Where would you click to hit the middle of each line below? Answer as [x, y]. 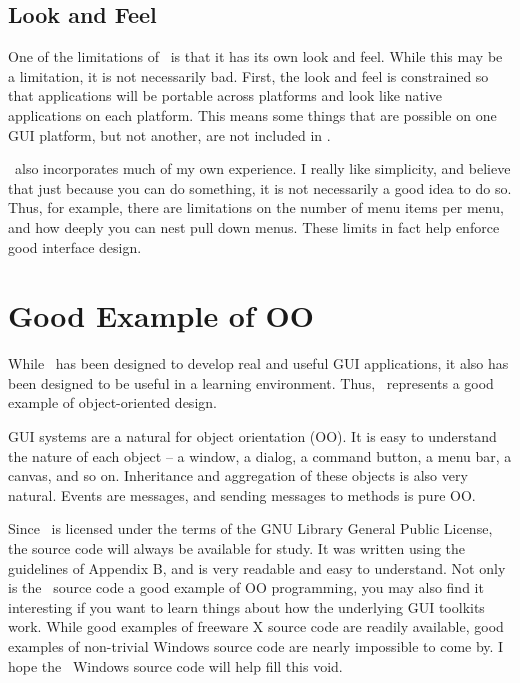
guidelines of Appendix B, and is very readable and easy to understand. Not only [257, 567]
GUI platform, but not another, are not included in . [169, 134]
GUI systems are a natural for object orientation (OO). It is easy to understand [252, 436]
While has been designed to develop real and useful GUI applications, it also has [258, 363]
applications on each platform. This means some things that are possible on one [252, 114]
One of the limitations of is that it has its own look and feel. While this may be [255, 56]
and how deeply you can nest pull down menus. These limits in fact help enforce [254, 226]
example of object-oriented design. [112, 402]
